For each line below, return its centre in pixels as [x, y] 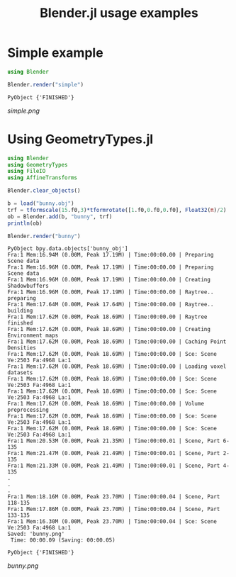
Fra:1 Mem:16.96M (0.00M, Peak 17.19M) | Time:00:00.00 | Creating [109, 280]
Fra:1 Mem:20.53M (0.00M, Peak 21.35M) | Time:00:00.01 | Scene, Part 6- [119, 441]
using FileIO [27, 172]
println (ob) [25, 223]
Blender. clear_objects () [44, 191]
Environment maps [33, 336]
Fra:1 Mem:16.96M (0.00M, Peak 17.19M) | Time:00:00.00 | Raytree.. [111, 292]
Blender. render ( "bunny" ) [44, 236]
